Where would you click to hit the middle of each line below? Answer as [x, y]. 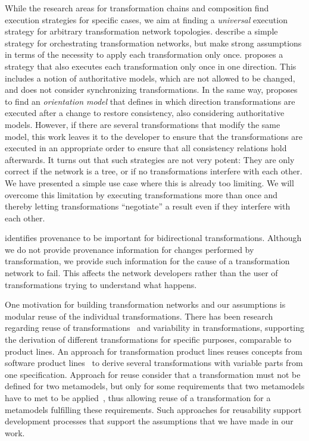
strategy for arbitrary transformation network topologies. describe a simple [141, 31]
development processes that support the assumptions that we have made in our [149, 421]
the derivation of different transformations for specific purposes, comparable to [148, 340]
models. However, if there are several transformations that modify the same [143, 124]
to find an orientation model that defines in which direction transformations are [150, 101]
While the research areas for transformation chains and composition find [137, 8]
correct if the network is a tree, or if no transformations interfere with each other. [154, 171]
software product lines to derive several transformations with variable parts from [154, 363]
